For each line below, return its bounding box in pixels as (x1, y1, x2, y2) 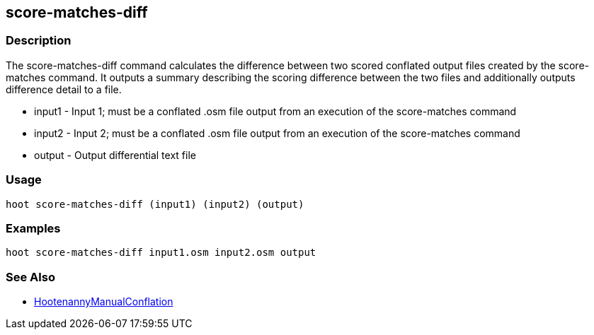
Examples (6, 221, 61, 235)
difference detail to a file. (6, 83, 122, 95)
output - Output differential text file (34, 148, 196, 161)
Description (6, 33, 72, 48)
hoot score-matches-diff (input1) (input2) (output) (6, 198, 304, 210)
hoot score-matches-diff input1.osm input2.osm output (6, 247, 316, 259)
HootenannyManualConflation (34, 295, 173, 308)
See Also (6, 269, 55, 284)
